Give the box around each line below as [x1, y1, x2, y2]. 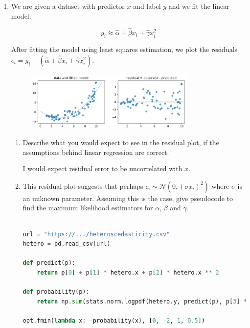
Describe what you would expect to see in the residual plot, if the [23, 137, 219, 148]
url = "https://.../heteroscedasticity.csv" [23, 230, 170, 238]
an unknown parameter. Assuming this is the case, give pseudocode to [23, 193, 233, 203]
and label [133, 1, 161, 11]
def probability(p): [23, 288, 90, 296]
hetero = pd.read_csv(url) [23, 240, 111, 248]
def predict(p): [23, 259, 75, 267]
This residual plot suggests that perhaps [23, 180, 143, 191]
